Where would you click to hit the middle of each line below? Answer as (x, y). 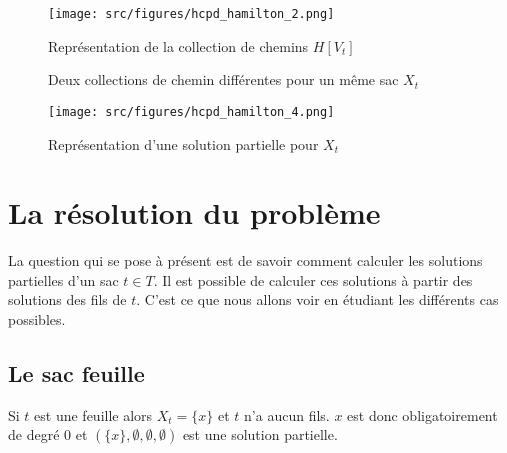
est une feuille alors (93, 414)
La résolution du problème (194, 212)
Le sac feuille (76, 372)
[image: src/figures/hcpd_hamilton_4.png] (191, 111)
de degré (34, 434)
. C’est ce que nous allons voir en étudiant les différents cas (317, 299)
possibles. (37, 319)
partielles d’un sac (63, 279)
